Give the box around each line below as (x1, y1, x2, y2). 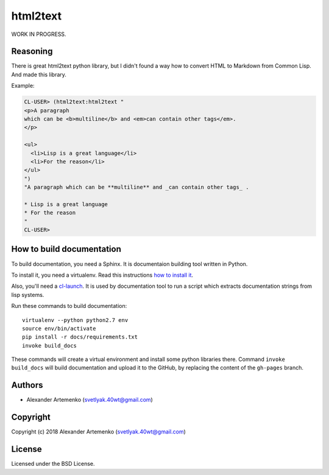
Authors (11, 380, 43, 390)
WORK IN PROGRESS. (11, 30, 66, 38)
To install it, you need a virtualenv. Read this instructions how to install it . (11, 271, 194, 279)
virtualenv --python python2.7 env (22, 316, 129, 323)
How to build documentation (11, 244, 121, 254)
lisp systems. (11, 291, 44, 298)
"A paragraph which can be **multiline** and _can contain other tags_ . (24, 184, 249, 191)
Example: (11, 82, 35, 90)
